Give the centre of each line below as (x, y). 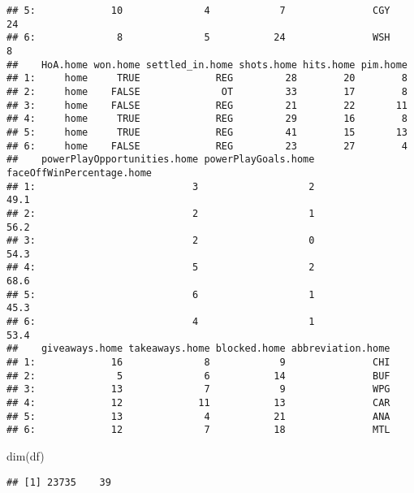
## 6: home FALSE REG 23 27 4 (207, 146)
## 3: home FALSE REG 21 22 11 (207, 105)
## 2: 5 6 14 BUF (198, 376)
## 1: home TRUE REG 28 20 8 (207, 78)
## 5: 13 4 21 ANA (198, 416)
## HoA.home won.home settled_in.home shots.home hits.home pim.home (207, 65)
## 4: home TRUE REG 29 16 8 (207, 119)
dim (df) (26, 456)
